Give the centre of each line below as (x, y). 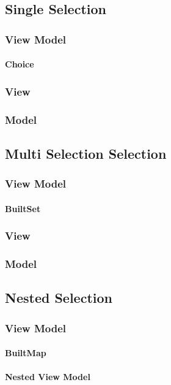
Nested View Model (48, 377)
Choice (20, 64)
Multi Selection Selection (86, 153)
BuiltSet (23, 208)
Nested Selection (59, 298)
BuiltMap (26, 353)
